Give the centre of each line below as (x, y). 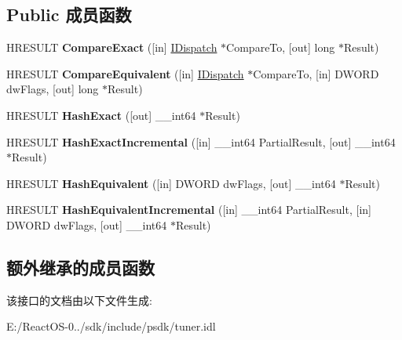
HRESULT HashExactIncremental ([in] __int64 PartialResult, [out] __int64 (201, 141)
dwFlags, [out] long (53, 89)
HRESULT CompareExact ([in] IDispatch (112, 47)
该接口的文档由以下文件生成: (79, 300)
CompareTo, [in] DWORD (316, 73)
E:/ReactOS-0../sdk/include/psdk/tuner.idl (111, 326)
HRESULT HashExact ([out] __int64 (101, 115)
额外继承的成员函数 (80, 267)
